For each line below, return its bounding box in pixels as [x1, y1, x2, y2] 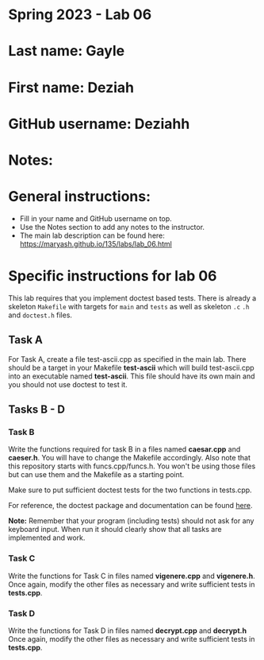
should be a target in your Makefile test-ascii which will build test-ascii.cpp [8, 363, 255, 372]
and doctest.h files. [8, 310, 73, 320]
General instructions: [8, 188, 151, 206]
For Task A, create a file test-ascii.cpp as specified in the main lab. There [8, 354, 247, 363]
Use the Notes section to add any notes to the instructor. [19, 222, 205, 231]
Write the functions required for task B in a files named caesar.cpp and [8, 445, 241, 454]
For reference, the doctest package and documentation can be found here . [8, 501, 253, 511]
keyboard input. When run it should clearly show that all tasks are [8, 525, 222, 534]
